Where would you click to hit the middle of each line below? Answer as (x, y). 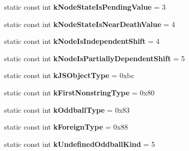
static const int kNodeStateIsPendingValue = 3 (85, 7)
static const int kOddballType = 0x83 (67, 109)
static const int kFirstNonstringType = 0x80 (79, 92)
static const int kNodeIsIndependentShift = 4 (82, 41)
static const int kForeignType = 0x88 (66, 127)
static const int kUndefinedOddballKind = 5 (80, 144)
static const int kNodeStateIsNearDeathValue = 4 (90, 24)
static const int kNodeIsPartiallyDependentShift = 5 (94, 58)
